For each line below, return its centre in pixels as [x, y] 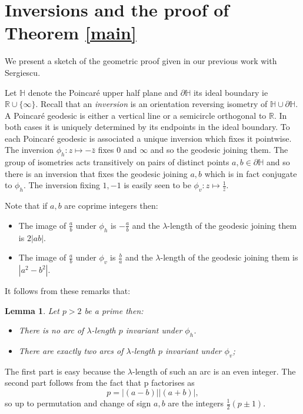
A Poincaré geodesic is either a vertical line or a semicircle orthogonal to [136, 115]
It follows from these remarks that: [68, 291]
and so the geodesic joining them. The [219, 150]
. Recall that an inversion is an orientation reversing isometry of [151, 104]
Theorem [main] [71, 33]
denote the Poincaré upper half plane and [103, 92]
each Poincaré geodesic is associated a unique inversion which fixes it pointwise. [148, 138]
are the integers [196, 403]
